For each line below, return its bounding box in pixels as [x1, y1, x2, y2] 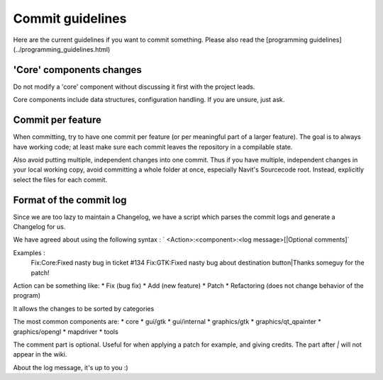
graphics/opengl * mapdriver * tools [13, 327, 118, 336]
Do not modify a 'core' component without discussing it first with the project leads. [13, 82, 255, 91]
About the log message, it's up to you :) [13, 363, 128, 371]
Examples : [13, 248, 45, 257]
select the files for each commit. [13, 175, 108, 184]
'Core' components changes [13, 64, 142, 76]
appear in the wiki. [13, 350, 67, 359]
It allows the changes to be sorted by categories [13, 304, 155, 313]
